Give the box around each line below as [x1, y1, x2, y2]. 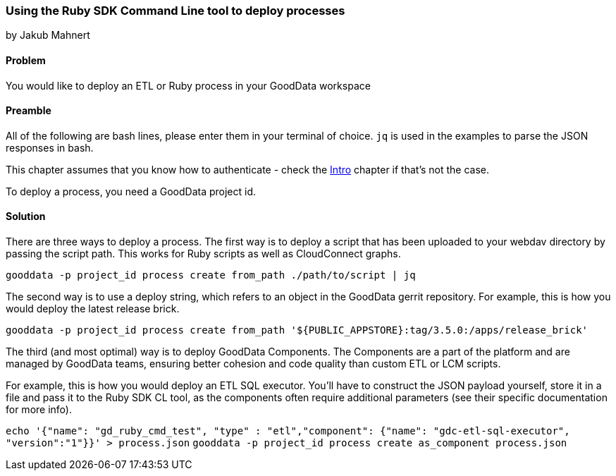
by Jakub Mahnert [6, 29, 90, 42]
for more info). [6, 403, 72, 416]
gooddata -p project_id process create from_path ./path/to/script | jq [6, 269, 416, 281]
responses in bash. [6, 141, 94, 154]
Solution [6, 210, 46, 223]
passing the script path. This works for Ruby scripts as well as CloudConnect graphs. [6, 248, 401, 260]
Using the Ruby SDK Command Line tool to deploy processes [6, 4, 345, 18]
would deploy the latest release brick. [6, 303, 180, 315]
